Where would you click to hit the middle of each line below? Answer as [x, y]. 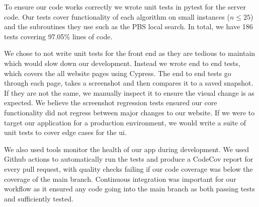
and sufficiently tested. [39, 198]
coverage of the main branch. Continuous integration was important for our [120, 179]
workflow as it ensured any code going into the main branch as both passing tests [129, 189]
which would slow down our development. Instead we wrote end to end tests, [122, 63]
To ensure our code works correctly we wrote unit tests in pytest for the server [125, 7]
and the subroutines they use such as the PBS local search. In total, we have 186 [128, 26]
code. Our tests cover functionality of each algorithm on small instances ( [117, 16]
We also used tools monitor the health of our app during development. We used [126, 149]
